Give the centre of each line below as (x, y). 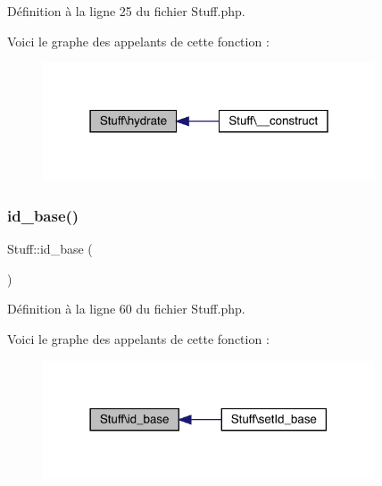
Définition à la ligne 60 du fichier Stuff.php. (126, 309)
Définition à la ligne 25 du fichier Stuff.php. (126, 11)
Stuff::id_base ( (50, 249)
